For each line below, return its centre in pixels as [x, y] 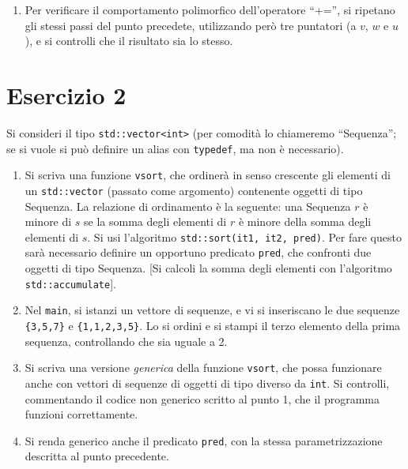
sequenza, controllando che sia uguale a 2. [126, 341]
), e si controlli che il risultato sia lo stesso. [129, 41]
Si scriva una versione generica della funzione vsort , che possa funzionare [203, 368]
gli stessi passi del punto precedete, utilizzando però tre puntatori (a [191, 25]
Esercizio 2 [66, 94]
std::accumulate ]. [70, 283]
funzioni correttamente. [81, 414]
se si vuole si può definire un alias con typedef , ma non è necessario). [175, 148]
